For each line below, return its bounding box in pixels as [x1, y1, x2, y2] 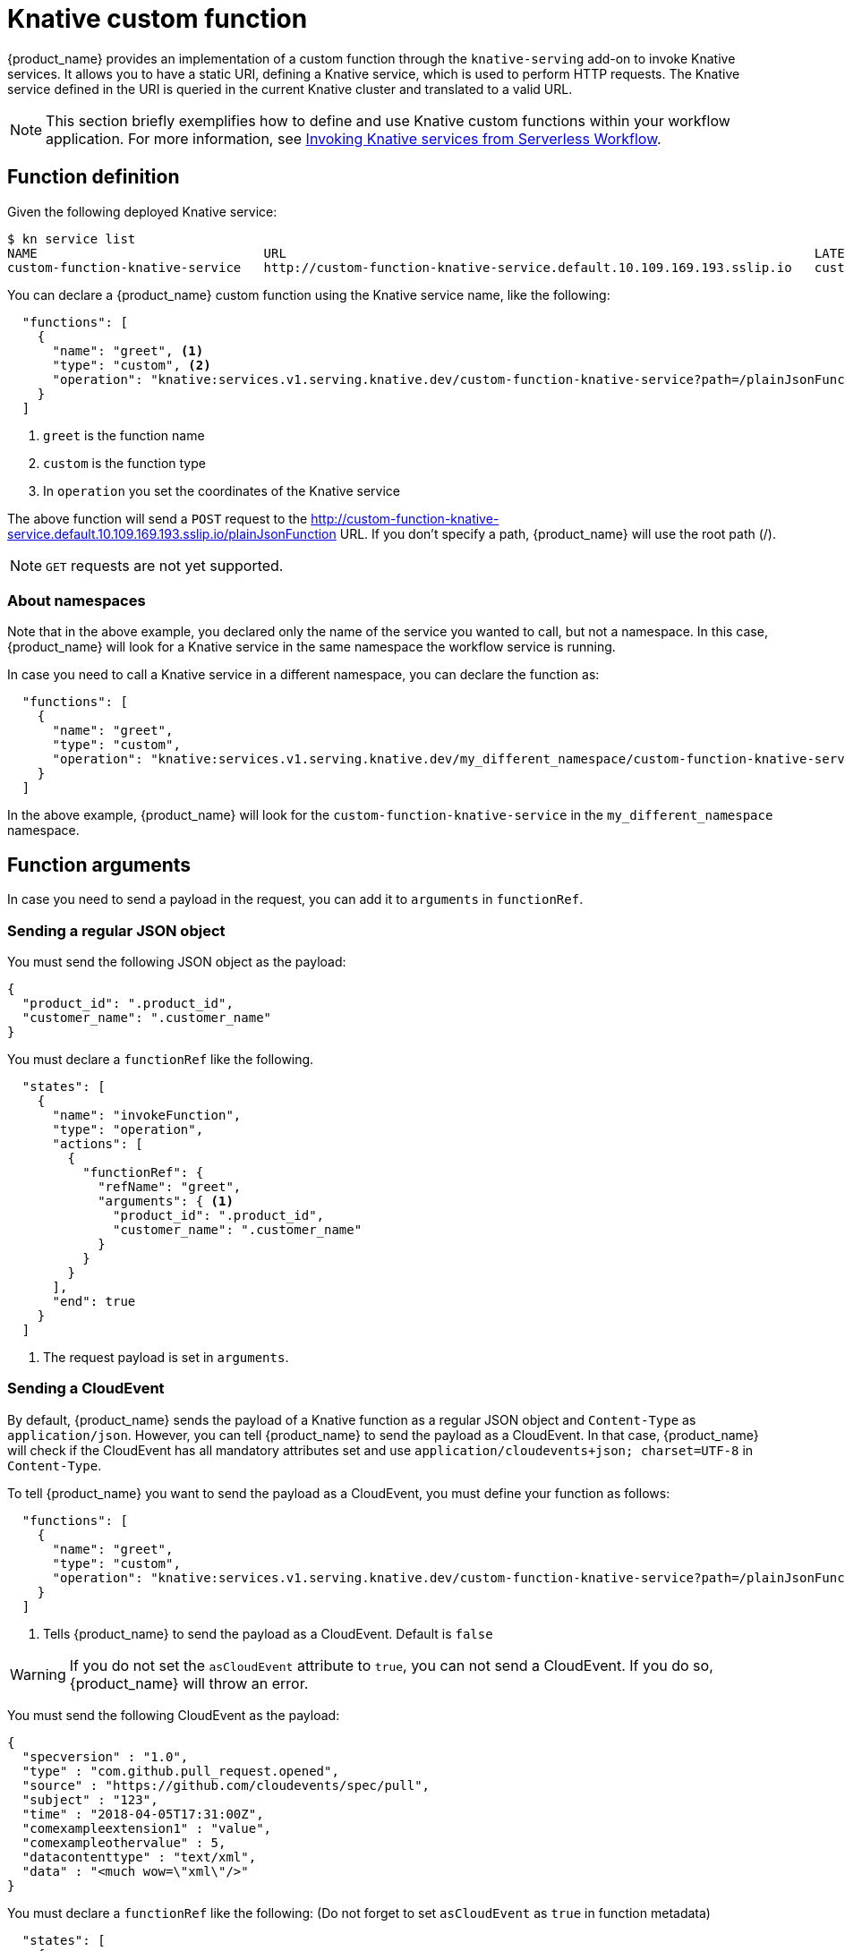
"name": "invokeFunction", [52, 1107, 242, 1122]
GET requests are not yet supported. [46, 556, 284, 575]
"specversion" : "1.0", [21, 1749, 189, 1764]
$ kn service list [7, 231, 136, 246]
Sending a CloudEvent [7, 1379, 165, 1398]
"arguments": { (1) [98, 1193, 234, 1208]
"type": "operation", [52, 1121, 204, 1137]
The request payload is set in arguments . [43, 1349, 289, 1365]
